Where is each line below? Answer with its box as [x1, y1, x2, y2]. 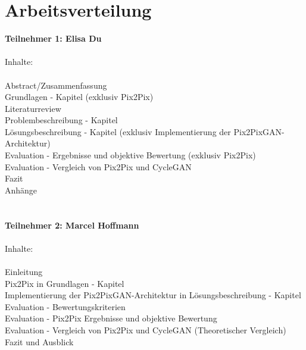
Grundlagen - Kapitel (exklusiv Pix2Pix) [5, 90, 154, 103]
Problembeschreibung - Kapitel [5, 114, 118, 126]
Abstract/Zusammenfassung [5, 79, 107, 91]
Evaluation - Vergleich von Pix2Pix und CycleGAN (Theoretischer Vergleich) [5, 323, 286, 336]
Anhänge [5, 183, 38, 196]
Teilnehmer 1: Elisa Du [5, 32, 102, 45]
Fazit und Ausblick [5, 335, 74, 348]
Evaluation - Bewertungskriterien [5, 300, 126, 312]
